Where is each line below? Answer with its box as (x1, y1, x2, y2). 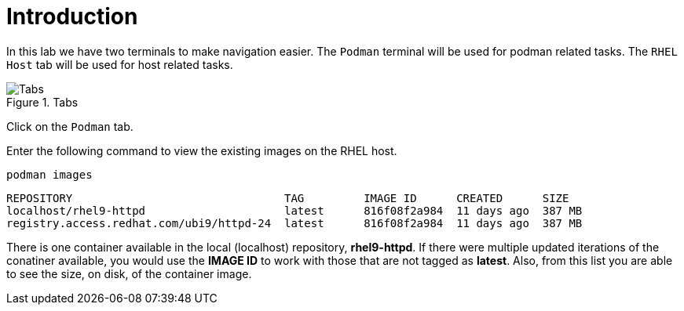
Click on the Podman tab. (6, 119, 134, 133)
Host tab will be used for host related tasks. (6, 57, 233, 71)
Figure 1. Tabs (6, 95, 79, 109)
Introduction (6, 3, 138, 30)
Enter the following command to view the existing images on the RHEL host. (6, 143, 397, 157)
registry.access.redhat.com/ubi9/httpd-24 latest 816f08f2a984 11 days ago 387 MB (6, 216, 583, 230)
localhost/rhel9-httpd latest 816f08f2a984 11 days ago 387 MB (6, 204, 583, 217)
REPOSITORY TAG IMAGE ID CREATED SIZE (6, 191, 569, 204)
